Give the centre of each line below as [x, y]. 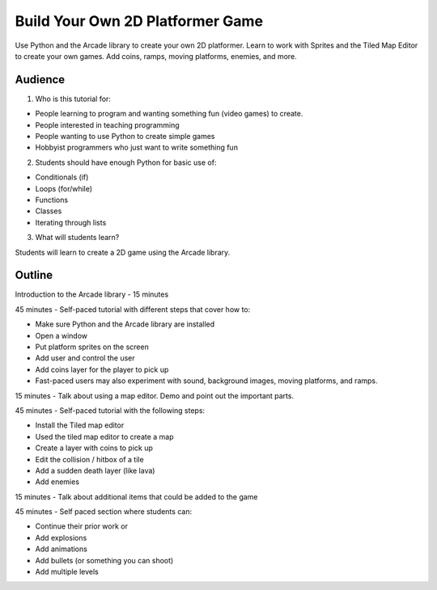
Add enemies [57, 482]
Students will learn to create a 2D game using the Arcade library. [123, 252]
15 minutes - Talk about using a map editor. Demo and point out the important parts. [155, 395]
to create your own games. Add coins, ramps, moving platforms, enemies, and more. [156, 56]
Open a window [62, 335]
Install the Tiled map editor [80, 425]
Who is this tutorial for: [73, 99]
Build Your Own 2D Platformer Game [139, 21]
